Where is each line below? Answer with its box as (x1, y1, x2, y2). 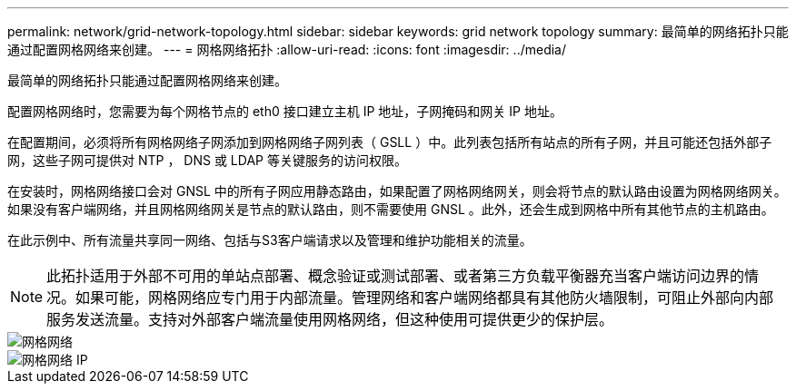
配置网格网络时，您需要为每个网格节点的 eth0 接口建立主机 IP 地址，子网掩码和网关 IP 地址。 (7, 103, 562, 119)
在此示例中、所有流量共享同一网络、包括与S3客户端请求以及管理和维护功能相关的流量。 (7, 232, 532, 248)
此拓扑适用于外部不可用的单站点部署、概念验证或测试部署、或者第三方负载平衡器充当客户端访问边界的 (46, 267, 745, 285)
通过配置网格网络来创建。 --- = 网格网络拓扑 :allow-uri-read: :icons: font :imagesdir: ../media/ (7, 42, 567, 57)
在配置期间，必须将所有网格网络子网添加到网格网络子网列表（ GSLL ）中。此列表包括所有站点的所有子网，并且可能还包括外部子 (7, 134, 772, 150)
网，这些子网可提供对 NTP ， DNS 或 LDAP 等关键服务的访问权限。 (7, 152, 407, 168)
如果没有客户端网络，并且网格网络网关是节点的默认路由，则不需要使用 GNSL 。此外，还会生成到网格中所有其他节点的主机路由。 (7, 201, 774, 217)
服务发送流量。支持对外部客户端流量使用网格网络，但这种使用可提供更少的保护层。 (46, 310, 614, 328)
